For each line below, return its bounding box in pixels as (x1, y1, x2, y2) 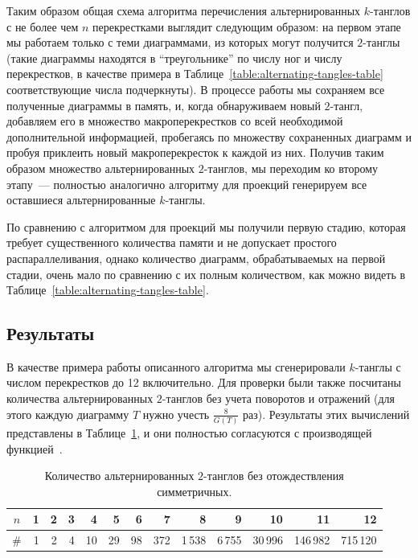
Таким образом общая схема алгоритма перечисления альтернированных (6, 2, 361, 18)
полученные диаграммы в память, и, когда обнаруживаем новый (6, 96, 321, 113)
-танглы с (354, 358, 401, 375)
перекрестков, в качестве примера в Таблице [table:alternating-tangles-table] (6, 65, 383, 82)
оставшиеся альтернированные (6, 191, 156, 208)
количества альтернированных (6, 390, 154, 407)
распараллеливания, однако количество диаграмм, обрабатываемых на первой (6, 249, 386, 266)
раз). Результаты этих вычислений (243, 405, 410, 422)
